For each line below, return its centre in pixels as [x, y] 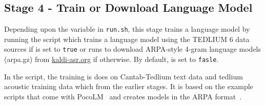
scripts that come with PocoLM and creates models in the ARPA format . [123, 96]
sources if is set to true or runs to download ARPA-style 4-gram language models [133, 49]
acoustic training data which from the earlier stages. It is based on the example [129, 86]
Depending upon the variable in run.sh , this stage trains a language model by [127, 29]
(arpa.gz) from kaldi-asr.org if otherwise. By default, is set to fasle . [111, 59]
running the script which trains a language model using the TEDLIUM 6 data [127, 39]
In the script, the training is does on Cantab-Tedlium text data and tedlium [124, 76]
